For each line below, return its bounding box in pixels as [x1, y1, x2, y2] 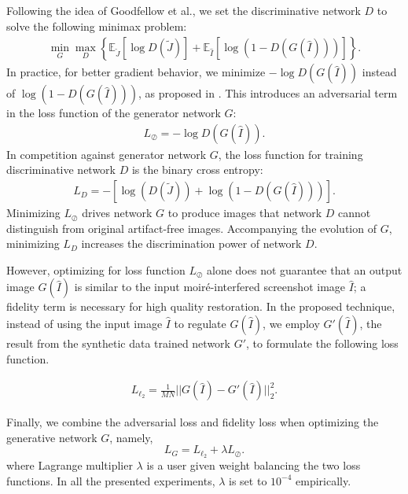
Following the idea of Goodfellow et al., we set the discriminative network [6, 2, 361, 18]
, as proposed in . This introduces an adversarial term [138, 85, 398, 101]
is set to [229, 472, 267, 488]
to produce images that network [167, 205, 322, 221]
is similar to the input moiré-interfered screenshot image [74, 278, 346, 295]
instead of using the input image [6, 315, 163, 332]
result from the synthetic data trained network [6, 335, 230, 352]
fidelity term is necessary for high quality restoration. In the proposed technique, [6, 298, 395, 315]
